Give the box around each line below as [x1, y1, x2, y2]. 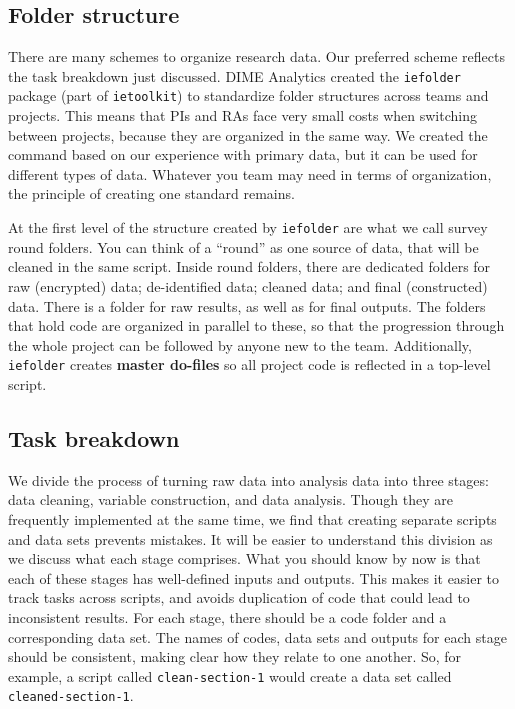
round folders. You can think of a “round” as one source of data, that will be [8, 236, 479, 257]
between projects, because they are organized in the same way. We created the [8, 124, 488, 145]
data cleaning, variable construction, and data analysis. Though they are [8, 489, 453, 510]
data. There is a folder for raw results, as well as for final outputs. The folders [8, 295, 486, 316]
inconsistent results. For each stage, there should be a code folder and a [8, 606, 447, 627]
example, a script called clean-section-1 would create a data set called [8, 665, 452, 686]
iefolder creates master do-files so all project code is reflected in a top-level [8, 354, 491, 375]
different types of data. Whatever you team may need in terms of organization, [8, 163, 492, 184]
